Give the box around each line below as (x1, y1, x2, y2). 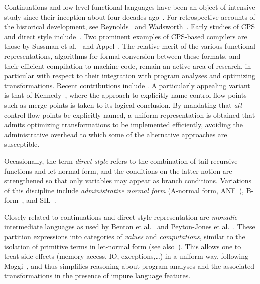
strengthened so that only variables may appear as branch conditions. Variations (4, 175, 252, 186)
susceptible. (4, 139, 40, 149)
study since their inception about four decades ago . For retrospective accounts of (4, 11, 255, 22)
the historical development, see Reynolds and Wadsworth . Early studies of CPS (4, 21, 255, 32)
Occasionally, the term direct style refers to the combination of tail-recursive (4, 155, 238, 166)
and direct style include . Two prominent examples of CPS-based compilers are (4, 31, 247, 41)
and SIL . (26, 195, 56, 205)
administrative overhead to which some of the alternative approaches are (4, 129, 227, 139)
